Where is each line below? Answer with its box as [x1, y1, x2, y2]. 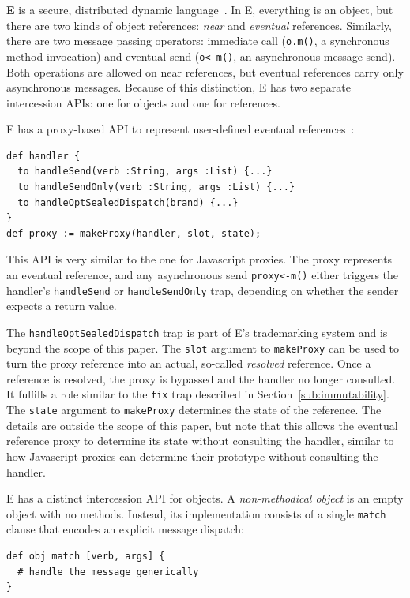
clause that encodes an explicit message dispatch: [6, 521, 244, 537]
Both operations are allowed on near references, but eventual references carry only [6, 63, 404, 80]
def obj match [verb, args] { [6, 550, 165, 562]
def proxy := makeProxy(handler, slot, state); [6, 227, 261, 239]
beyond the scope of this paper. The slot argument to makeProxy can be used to [6, 339, 400, 356]
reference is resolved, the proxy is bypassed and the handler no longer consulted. [6, 370, 396, 387]
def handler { [6, 150, 81, 162]
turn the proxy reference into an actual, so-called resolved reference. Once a [6, 355, 371, 372]
